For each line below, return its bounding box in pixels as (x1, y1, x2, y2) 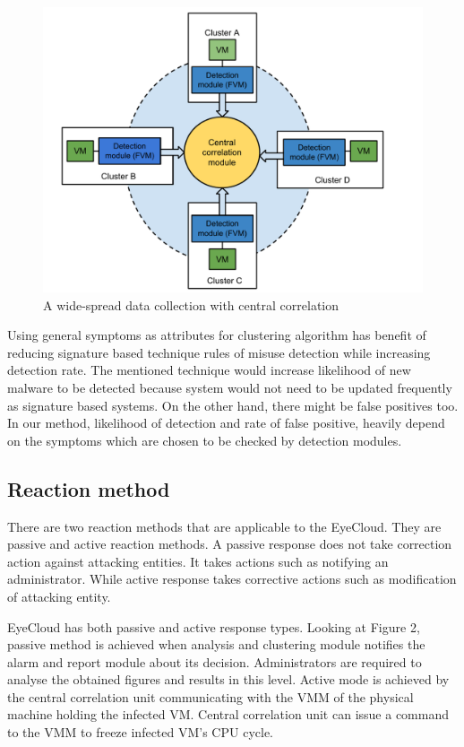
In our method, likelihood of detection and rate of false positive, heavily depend (7, 413, 445, 432)
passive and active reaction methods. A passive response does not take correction (7, 534, 452, 553)
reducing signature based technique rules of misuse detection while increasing (7, 343, 431, 361)
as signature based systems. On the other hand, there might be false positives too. (7, 395, 459, 414)
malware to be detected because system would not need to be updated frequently (7, 378, 452, 396)
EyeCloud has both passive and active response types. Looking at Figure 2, (7, 617, 420, 636)
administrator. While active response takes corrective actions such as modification (7, 569, 457, 588)
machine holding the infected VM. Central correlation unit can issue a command (7, 705, 449, 724)
